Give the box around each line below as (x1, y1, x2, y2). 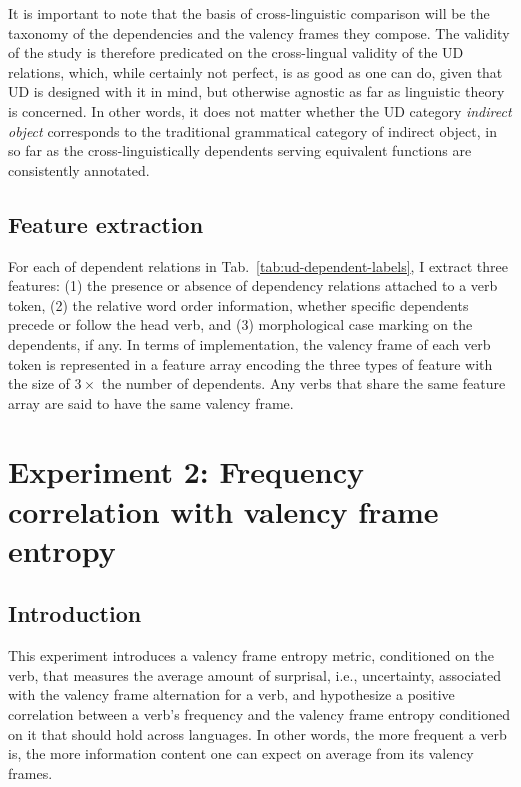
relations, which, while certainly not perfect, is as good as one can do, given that (8, 61, 503, 82)
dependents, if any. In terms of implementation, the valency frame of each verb (8, 333, 491, 354)
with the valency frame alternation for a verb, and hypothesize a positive (8, 684, 455, 705)
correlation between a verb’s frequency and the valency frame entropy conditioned (8, 704, 510, 725)
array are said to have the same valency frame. (8, 392, 294, 413)
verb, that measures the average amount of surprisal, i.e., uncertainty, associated (8, 664, 502, 685)
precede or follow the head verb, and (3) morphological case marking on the (8, 314, 473, 335)
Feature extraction (8, 208, 204, 239)
